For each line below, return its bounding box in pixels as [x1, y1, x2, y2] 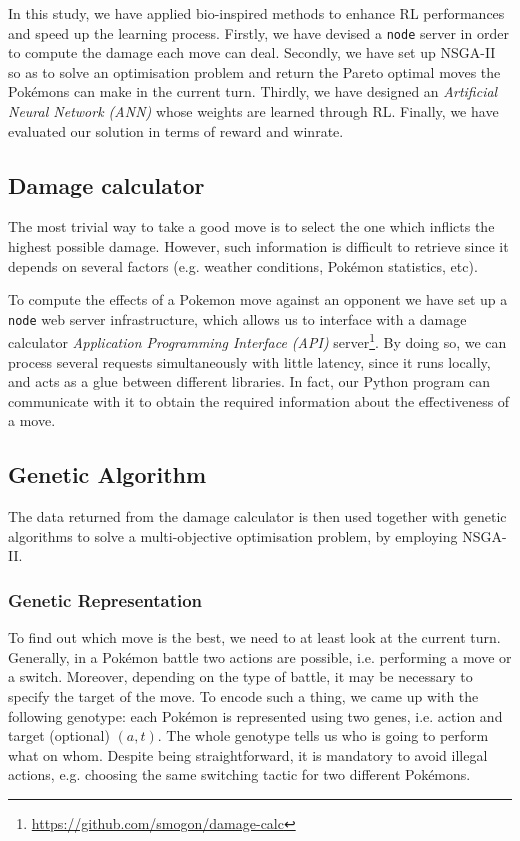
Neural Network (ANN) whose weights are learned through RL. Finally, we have [8, 101, 499, 122]
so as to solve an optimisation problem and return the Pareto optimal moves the [8, 61, 501, 82]
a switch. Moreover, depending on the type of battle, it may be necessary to [8, 666, 473, 687]
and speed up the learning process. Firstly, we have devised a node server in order [8, 22, 509, 43]
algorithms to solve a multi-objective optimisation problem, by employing [8, 525, 458, 546]
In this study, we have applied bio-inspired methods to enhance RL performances [8, 3, 505, 23]
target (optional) [8, 725, 110, 746]
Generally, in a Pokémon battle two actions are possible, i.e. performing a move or [8, 646, 512, 667]
